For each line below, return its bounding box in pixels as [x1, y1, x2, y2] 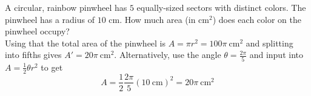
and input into [249, 48, 303, 61]
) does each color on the [212, 13, 302, 25]
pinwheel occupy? [5, 25, 70, 37]
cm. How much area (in [109, 13, 196, 25]
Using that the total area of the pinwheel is [5, 36, 166, 49]
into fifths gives [5, 48, 62, 61]
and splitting [246, 36, 293, 49]
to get [41, 60, 63, 73]
